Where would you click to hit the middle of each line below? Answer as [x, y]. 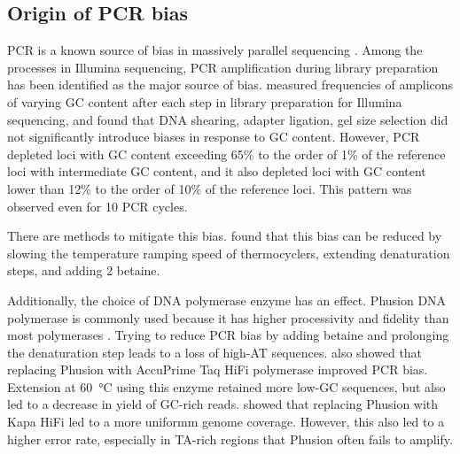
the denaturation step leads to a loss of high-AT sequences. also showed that [215, 352]
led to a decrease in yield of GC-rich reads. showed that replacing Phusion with [223, 404]
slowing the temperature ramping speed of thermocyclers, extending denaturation [229, 253]
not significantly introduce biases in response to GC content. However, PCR [214, 137]
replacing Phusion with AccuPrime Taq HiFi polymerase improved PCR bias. [218, 369]
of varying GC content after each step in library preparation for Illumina [205, 101]
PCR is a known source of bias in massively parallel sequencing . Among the [215, 50]
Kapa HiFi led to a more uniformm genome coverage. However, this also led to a [226, 422]
